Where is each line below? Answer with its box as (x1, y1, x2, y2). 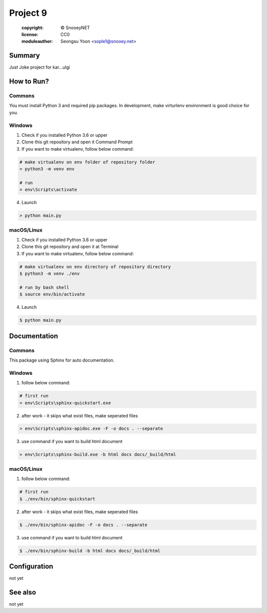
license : (21, 31, 39, 37)
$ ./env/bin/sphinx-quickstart (19, 496, 96, 501)
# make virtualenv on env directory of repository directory (19, 264, 171, 269)
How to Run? (9, 77, 49, 86)
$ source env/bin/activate (19, 291, 85, 297)
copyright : (21, 25, 44, 31)
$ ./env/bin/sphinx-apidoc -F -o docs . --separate (19, 522, 148, 528)
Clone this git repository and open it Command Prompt (21, 139, 133, 145)
